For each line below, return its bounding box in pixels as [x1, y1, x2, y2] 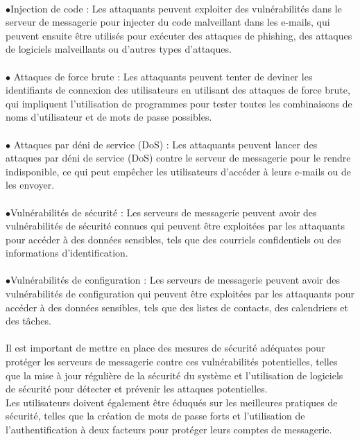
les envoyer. [6, 178, 55, 192]
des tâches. [6, 313, 51, 328]
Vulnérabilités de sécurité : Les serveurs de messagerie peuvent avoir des [10, 205, 317, 219]
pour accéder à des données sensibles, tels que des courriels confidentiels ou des [6, 232, 341, 246]
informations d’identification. [6, 245, 128, 260]
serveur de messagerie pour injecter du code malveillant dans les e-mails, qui [6, 15, 330, 29]
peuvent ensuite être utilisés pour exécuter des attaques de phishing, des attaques [6, 28, 352, 42]
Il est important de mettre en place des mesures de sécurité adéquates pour [6, 340, 325, 355]
